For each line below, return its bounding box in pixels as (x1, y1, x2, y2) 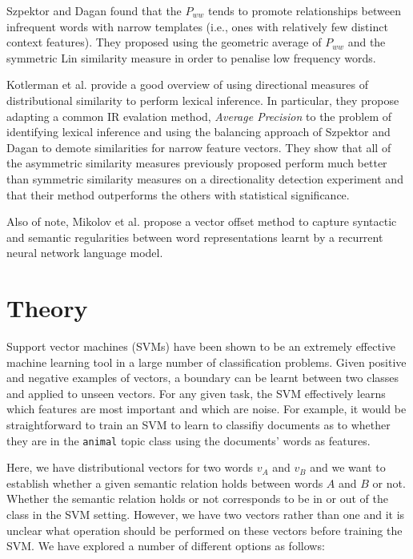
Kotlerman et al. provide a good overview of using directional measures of (6, 76, 368, 93)
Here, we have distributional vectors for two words (6, 459, 254, 476)
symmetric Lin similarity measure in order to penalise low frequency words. (6, 49, 376, 66)
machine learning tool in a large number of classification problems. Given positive (6, 353, 407, 370)
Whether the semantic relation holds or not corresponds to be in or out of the (6, 490, 388, 507)
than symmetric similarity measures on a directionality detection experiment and (6, 170, 403, 187)
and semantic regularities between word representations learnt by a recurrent (6, 228, 383, 245)
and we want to (310, 459, 386, 476)
